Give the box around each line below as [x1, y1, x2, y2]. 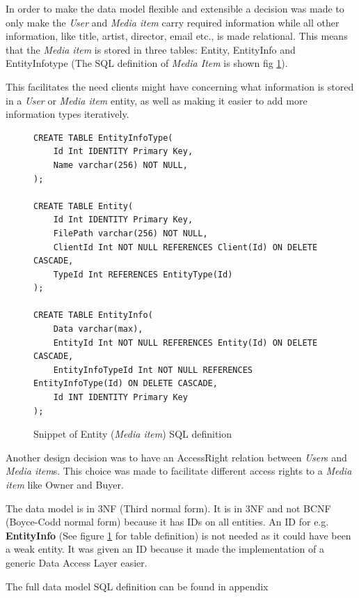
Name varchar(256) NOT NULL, [53, 160, 188, 170]
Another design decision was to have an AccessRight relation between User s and [6, 450, 347, 464]
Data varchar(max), [53, 324, 143, 335]
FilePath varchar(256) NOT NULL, [53, 228, 208, 238]
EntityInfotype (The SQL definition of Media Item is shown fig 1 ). [6, 56, 288, 70]
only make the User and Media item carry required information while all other [6, 15, 340, 29]
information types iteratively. [6, 107, 129, 121]
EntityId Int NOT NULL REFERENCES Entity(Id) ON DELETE [53, 337, 318, 348]
